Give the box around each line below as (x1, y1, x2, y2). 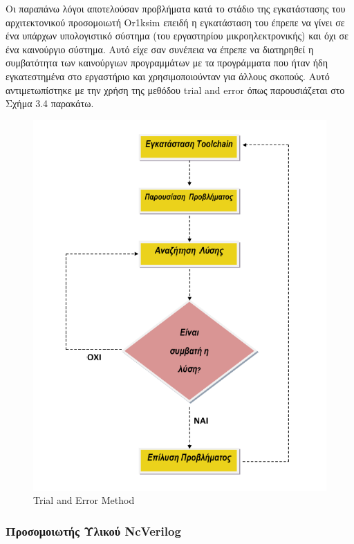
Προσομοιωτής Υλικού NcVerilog (6, 523, 181, 539)
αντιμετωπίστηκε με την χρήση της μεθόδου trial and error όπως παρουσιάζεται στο (6, 82, 345, 97)
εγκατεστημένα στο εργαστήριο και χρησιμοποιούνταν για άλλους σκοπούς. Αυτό (6, 68, 330, 83)
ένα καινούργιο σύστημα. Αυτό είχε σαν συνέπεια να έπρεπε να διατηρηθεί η (6, 41, 314, 56)
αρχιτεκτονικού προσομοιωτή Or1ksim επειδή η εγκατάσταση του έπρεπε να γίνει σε (6, 15, 345, 29)
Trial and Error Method (33, 493, 135, 507)
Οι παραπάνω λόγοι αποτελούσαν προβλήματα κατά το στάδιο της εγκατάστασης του (6, 1, 346, 15)
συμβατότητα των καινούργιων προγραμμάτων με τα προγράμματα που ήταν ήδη (6, 55, 328, 70)
